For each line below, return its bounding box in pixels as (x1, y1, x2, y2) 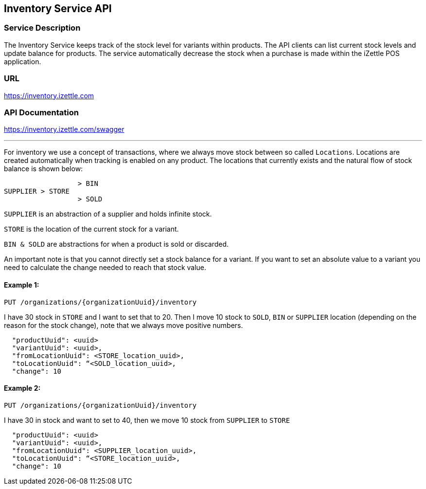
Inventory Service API (4, 2, 112, 15)
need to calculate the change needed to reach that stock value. (4, 263, 207, 272)
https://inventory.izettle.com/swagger (4, 125, 124, 134)
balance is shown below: (4, 164, 83, 173)
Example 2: (4, 384, 41, 393)
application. (4, 57, 41, 66)
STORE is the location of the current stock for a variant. (4, 225, 179, 234)
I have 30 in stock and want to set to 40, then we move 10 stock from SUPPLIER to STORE (4, 416, 290, 424)
